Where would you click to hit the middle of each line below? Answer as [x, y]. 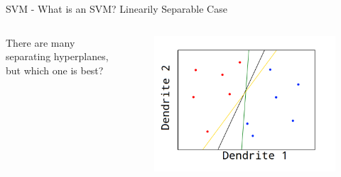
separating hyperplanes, [57, 56]
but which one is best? [55, 70]
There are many [40, 42]
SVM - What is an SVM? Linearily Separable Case [117, 8]
